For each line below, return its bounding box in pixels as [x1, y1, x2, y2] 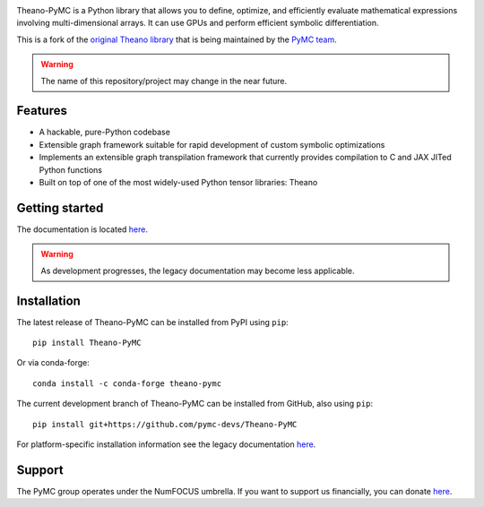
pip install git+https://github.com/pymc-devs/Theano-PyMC [32, 419, 298, 429]
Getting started [16, 200, 104, 215]
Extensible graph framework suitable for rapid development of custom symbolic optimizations [39, 139, 385, 150]
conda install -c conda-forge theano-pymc [32, 378, 222, 389]
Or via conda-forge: [16, 357, 90, 368]
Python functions [39, 164, 103, 175]
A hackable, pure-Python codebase [39, 126, 170, 138]
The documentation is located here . [16, 224, 148, 235]
